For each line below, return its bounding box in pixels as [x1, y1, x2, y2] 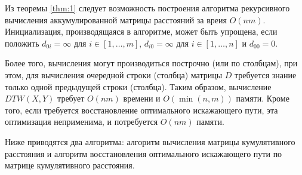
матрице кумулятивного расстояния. [5, 159, 135, 171]
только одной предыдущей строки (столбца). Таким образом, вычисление [5, 80, 272, 93]
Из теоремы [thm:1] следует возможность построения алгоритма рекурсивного [5, 2, 290, 14]
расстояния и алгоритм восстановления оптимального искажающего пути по [5, 147, 282, 159]
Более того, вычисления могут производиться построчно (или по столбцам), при [5, 57, 298, 69]
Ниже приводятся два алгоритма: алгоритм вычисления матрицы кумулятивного [5, 135, 295, 148]
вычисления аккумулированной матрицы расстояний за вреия [5, 13, 227, 26]
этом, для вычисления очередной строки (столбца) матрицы [5, 68, 223, 81]
